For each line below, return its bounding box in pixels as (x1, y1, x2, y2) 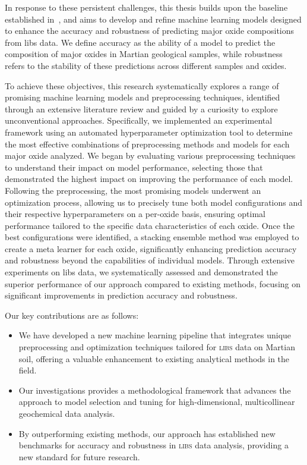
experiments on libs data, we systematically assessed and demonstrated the (5, 266, 278, 278)
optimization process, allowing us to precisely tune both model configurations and (5, 196, 303, 208)
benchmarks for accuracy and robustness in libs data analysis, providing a (18, 439, 289, 451)
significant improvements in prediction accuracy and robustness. (5, 289, 238, 301)
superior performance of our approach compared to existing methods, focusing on (5, 277, 301, 290)
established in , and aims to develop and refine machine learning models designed (5, 12, 302, 25)
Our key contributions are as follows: (5, 309, 139, 321)
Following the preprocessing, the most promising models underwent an (5, 184, 261, 196)
